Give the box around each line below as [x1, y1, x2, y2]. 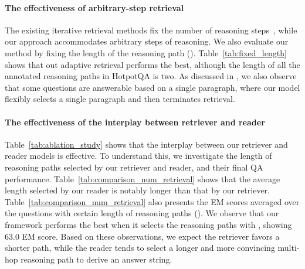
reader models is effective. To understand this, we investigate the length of [5, 149, 272, 162]
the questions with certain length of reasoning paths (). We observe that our [5, 207, 279, 219]
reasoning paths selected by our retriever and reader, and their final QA [5, 161, 263, 173]
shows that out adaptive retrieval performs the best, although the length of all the [5, 58, 300, 70]
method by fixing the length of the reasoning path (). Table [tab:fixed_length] [5, 46, 287, 59]
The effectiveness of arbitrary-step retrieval [5, 1, 184, 13]
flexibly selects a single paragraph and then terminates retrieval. [5, 93, 235, 105]
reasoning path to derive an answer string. [21, 253, 172, 265]
